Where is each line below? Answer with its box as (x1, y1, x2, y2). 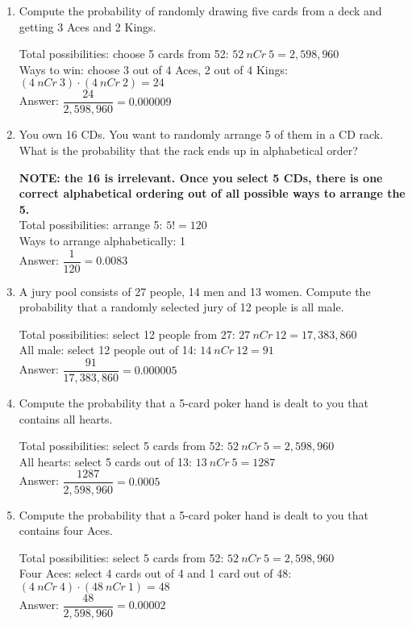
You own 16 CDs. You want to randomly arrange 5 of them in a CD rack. (19, 126, 384, 143)
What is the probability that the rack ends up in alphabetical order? (19, 142, 358, 159)
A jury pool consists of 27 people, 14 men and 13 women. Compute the (19, 282, 371, 299)
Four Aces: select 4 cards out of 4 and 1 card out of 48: (19, 565, 292, 582)
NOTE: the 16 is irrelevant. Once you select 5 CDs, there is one (19, 169, 383, 186)
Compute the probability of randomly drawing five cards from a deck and (19, 2, 382, 19)
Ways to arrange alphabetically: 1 (19, 232, 186, 248)
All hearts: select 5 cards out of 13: (19, 453, 192, 469)
